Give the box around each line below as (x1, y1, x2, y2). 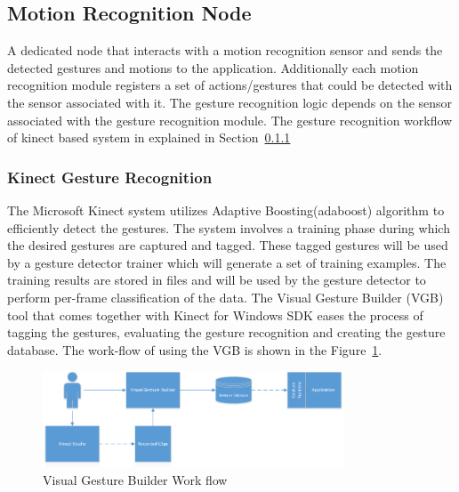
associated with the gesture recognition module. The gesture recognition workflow (7, 110, 453, 129)
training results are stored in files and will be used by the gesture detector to (7, 270, 426, 289)
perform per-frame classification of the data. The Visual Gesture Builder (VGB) (7, 287, 444, 306)
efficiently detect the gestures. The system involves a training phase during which (7, 218, 450, 237)
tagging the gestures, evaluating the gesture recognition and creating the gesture (7, 323, 446, 342)
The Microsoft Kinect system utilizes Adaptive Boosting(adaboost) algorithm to (7, 200, 445, 219)
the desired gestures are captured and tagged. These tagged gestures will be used (7, 236, 448, 254)
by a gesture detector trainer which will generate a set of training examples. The (7, 253, 447, 271)
